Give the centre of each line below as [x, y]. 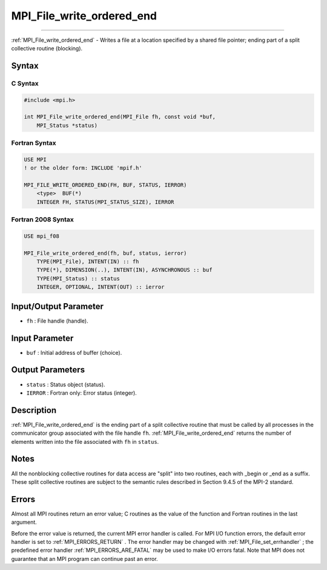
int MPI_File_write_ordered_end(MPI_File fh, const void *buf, [120, 117]
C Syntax [25, 83]
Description [34, 410]
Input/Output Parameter [58, 306]
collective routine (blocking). [47, 48]
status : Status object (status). [66, 384]
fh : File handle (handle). [58, 321]
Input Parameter [42, 338]
